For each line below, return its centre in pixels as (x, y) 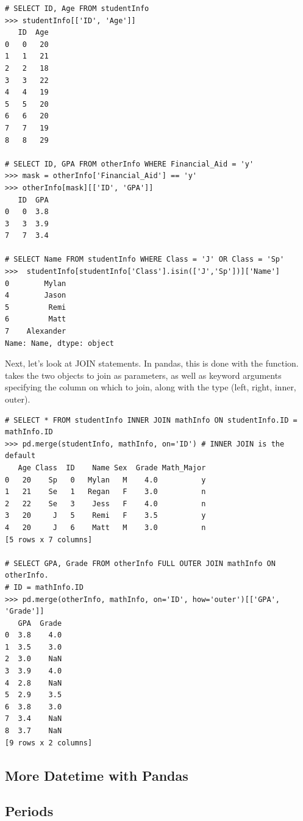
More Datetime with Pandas (97, 775)
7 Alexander (36, 332)
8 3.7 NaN (34, 731)
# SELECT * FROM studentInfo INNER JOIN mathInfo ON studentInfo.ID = (151, 420)
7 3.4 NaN (34, 719)
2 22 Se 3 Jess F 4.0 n (105, 504)
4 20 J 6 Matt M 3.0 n (105, 527)
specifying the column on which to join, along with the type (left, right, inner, (151, 387)
